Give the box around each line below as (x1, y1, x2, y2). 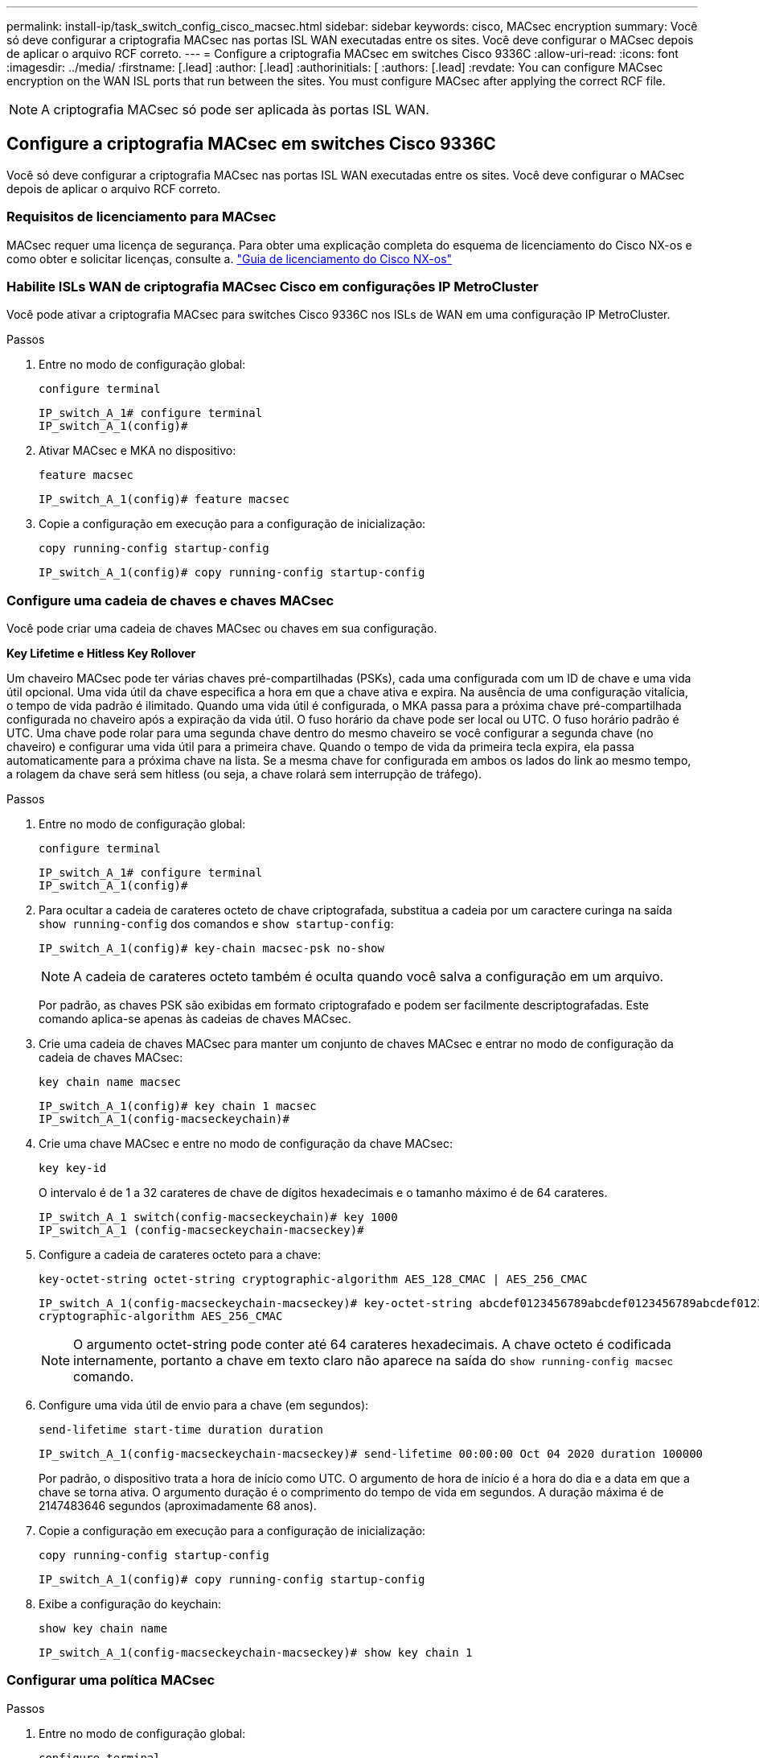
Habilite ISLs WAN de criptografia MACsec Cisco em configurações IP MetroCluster (6, 278, 539, 295)
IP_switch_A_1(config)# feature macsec (39, 493, 289, 506)
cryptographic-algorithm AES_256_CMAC (39, 1310, 283, 1323)
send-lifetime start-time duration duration (39, 1423, 324, 1437)
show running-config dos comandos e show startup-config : (39, 917, 394, 931)
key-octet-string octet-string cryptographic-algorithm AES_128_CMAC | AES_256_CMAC (39, 1273, 588, 1286)
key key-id (39, 1162, 107, 1175)
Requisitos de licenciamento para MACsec (6, 208, 277, 225)
